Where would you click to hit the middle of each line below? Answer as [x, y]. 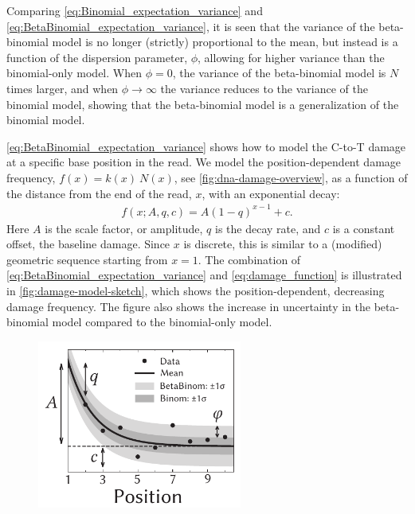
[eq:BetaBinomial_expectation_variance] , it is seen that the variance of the [191, 26]
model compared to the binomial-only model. [162, 322]
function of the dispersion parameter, [97, 57]
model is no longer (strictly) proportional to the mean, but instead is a [225, 42]
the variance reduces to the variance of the [264, 88]
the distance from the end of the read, [99, 193]
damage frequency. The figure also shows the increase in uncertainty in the [189, 306]
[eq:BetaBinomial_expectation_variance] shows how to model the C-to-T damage [206, 146]
